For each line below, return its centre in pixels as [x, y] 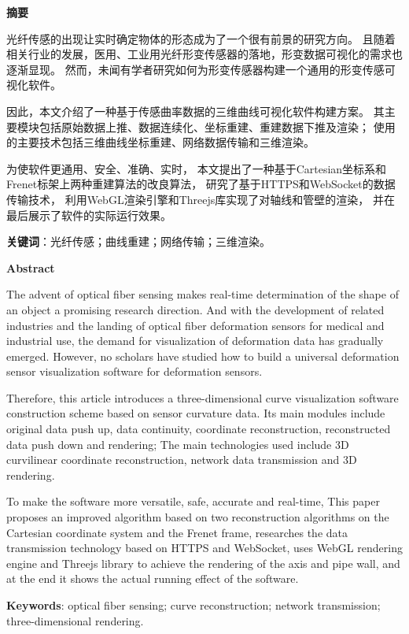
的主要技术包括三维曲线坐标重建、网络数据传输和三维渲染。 [160, 142]
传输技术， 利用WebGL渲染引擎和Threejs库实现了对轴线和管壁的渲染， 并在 [201, 199]
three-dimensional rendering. [75, 620]
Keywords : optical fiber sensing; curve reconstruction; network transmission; [193, 605]
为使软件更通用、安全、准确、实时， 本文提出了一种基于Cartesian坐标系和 [197, 168]
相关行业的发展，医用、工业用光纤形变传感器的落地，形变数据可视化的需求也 [204, 54]
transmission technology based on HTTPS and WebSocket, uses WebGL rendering [204, 548]
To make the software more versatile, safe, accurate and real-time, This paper [193, 501]
